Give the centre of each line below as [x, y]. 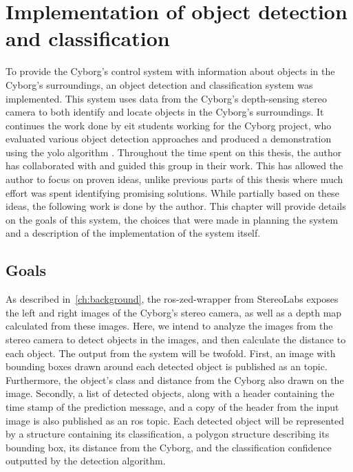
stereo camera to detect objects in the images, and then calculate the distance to [176, 340]
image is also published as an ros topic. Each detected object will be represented [175, 420]
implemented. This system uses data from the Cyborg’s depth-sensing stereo [167, 98]
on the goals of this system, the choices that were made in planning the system [172, 219]
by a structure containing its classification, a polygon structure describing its [168, 434]
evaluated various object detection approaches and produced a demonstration [169, 139]
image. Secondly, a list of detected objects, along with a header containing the [170, 393]
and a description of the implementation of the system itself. [133, 233]
